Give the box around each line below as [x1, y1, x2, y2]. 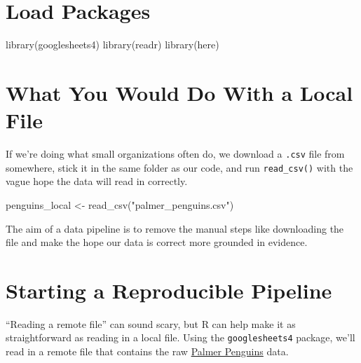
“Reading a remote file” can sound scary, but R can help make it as [6, 316, 296, 331]
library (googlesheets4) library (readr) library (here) [6, 37, 219, 52]
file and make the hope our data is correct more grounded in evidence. [6, 235, 308, 249]
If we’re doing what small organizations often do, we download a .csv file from [6, 146, 345, 161]
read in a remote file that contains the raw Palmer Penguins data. [6, 344, 289, 359]
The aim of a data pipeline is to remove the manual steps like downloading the [6, 221, 344, 235]
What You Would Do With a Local [6, 78, 353, 107]
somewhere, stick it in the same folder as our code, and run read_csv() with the [6, 160, 353, 174]
